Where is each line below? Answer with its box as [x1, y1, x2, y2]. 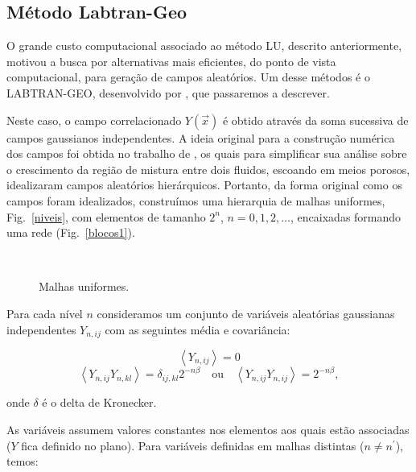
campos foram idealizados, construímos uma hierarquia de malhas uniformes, [6, 192, 385, 209]
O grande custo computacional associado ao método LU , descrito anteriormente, [6, 37, 402, 54]
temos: [6, 453, 39, 470]
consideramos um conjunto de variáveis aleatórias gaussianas [97, 304, 395, 321]
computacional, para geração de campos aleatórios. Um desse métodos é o [6, 68, 370, 85]
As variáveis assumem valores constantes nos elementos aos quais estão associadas [6, 421, 410, 438]
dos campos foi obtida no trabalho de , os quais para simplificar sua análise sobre [6, 145, 407, 162]
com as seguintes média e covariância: [105, 321, 290, 337]
